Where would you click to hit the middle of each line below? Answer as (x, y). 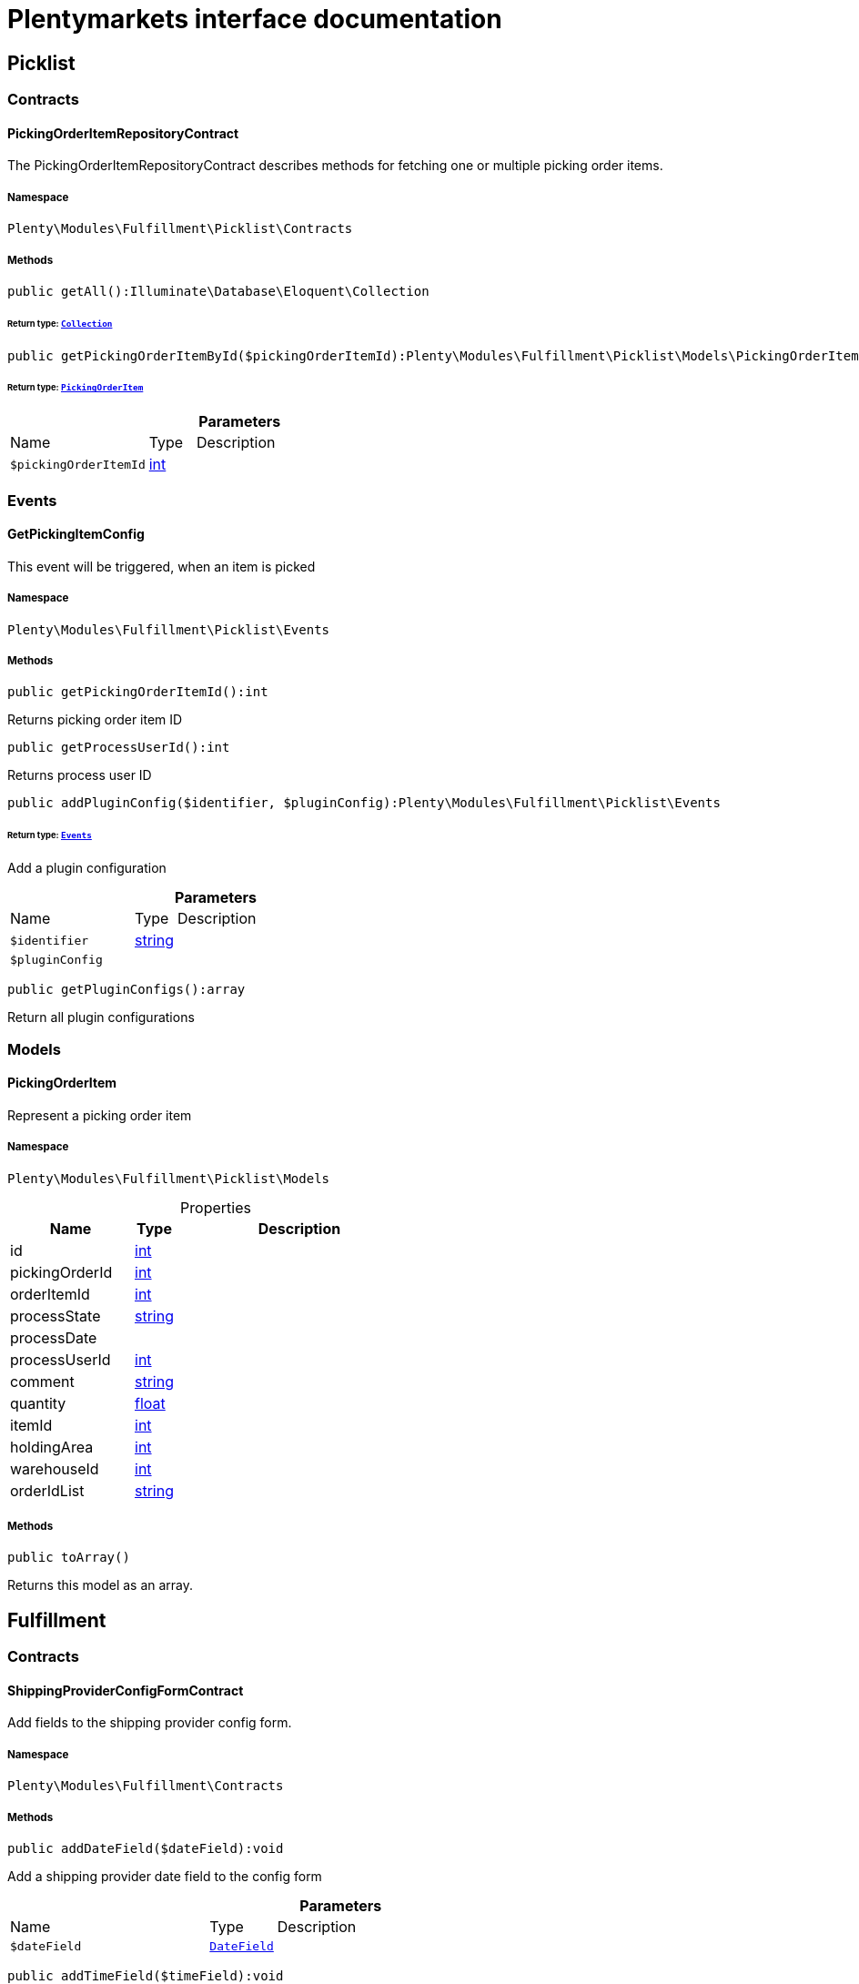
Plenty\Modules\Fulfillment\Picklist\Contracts (180, 229)
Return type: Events (50, 835)
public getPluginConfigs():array (126, 990)
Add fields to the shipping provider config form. (150, 1723)
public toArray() (69, 1558)
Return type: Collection (60, 323)
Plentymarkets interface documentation (255, 19)
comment (42, 1381)
